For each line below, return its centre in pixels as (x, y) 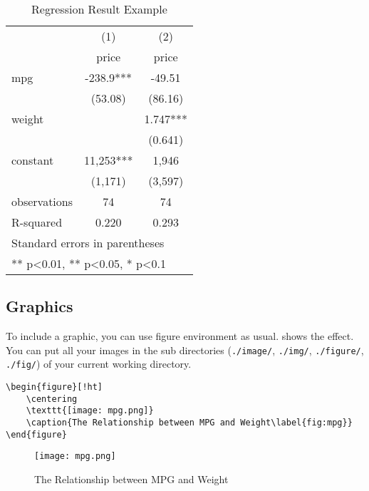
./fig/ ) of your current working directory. (99, 364)
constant (33, 160)
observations (42, 201)
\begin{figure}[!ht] (54, 387)
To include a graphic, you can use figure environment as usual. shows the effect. (180, 336)
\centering (52, 399)
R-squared (37, 222)
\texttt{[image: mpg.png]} (90, 411)
